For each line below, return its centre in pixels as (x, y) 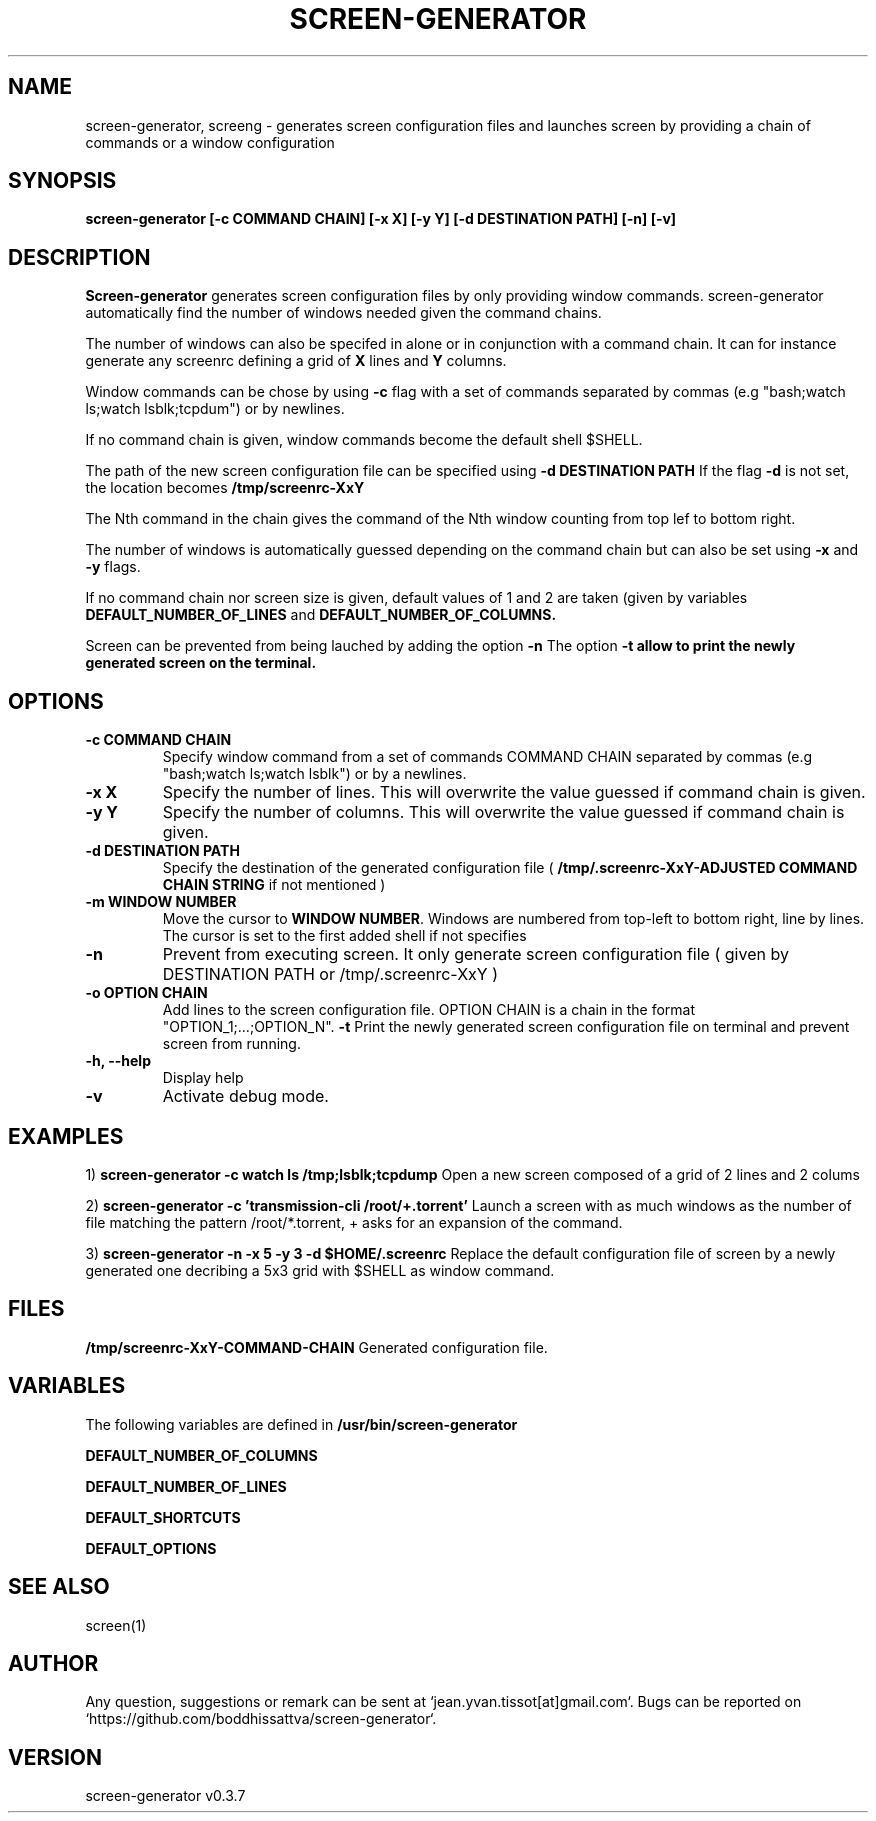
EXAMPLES (66, 1136)
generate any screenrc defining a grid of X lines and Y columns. (296, 361)
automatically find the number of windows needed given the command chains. (343, 313)
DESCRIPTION (79, 257)
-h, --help (118, 1061)
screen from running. (231, 1044)
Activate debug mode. (245, 1096)
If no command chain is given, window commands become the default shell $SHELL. (364, 440)
